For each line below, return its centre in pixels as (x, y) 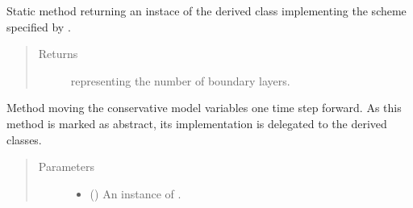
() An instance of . (136, 193)
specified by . (39, 26)
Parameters (66, 166)
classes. (24, 139)
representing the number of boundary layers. (180, 80)
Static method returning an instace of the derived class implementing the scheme (206, 10)
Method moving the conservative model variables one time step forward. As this (204, 108)
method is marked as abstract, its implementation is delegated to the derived (197, 123)
